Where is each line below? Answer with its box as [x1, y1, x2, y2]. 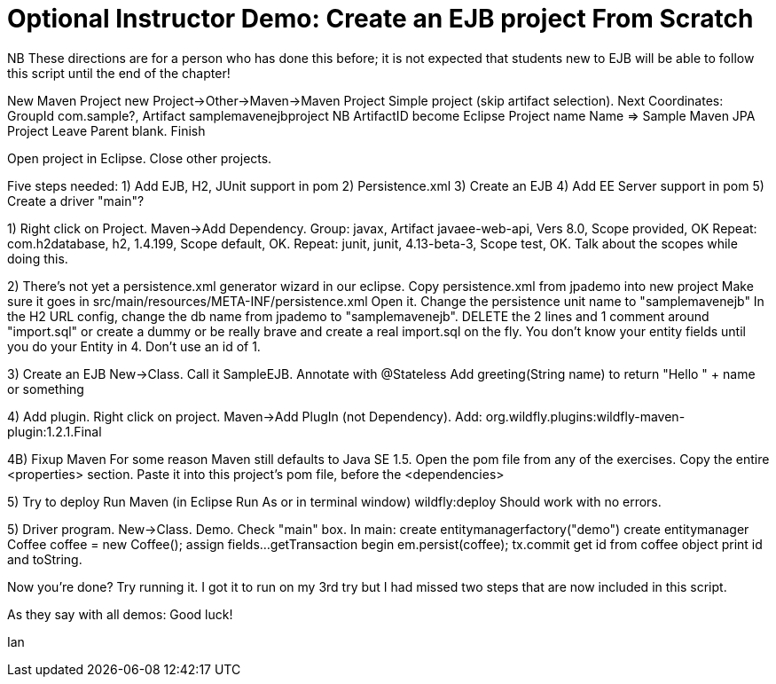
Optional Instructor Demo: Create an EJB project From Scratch [7, 4, 754, 34]
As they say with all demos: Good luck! [7, 606, 233, 622]
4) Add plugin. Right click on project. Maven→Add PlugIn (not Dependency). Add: [7, 408, 482, 424]
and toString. [7, 551, 82, 567]
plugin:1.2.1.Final [7, 423, 102, 439]
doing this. [7, 250, 68, 266]
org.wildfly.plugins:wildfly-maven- [485, 408, 686, 424]
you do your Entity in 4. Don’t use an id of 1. [7, 338, 261, 354]
